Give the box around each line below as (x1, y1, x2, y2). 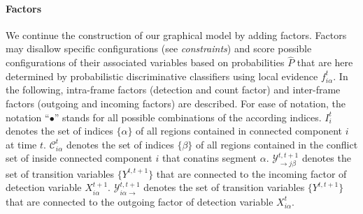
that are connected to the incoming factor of (156, 166, 347, 181)
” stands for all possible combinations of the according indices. (54, 109, 322, 124)
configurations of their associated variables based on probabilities (6, 55, 285, 70)
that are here (297, 55, 353, 70)
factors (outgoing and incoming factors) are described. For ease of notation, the (6, 95, 346, 110)
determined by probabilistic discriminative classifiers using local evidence (6, 68, 318, 83)
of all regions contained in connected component (136, 123, 343, 138)
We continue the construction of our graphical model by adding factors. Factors (6, 27, 347, 42)
